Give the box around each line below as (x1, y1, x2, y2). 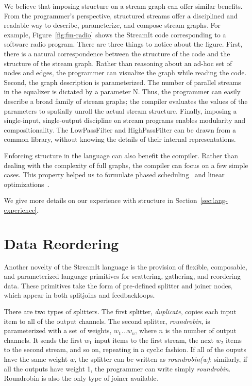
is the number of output (165, 325, 236, 336)
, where (135, 325, 157, 336)
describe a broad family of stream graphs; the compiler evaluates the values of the (4, 96, 248, 106)
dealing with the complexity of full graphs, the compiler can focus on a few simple (4, 160, 248, 170)
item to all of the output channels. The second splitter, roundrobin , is (4, 316, 210, 326)
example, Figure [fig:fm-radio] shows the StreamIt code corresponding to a (4, 29, 226, 39)
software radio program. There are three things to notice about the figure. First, (4, 39, 243, 49)
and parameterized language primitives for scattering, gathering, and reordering (4, 271, 241, 281)
